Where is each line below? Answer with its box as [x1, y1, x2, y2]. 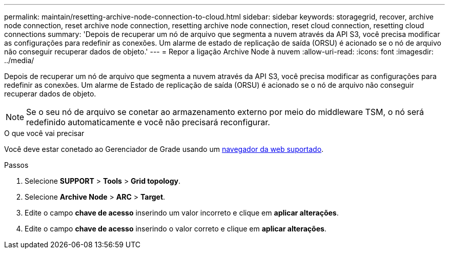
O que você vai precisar [4, 129, 85, 138]
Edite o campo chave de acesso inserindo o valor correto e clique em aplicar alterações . [25, 224, 326, 233]
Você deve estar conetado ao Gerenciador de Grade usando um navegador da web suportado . [4, 145, 324, 153]
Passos [4, 161, 29, 169]
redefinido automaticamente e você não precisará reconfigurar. [26, 117, 270, 127]
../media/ [4, 56, 34, 65]
